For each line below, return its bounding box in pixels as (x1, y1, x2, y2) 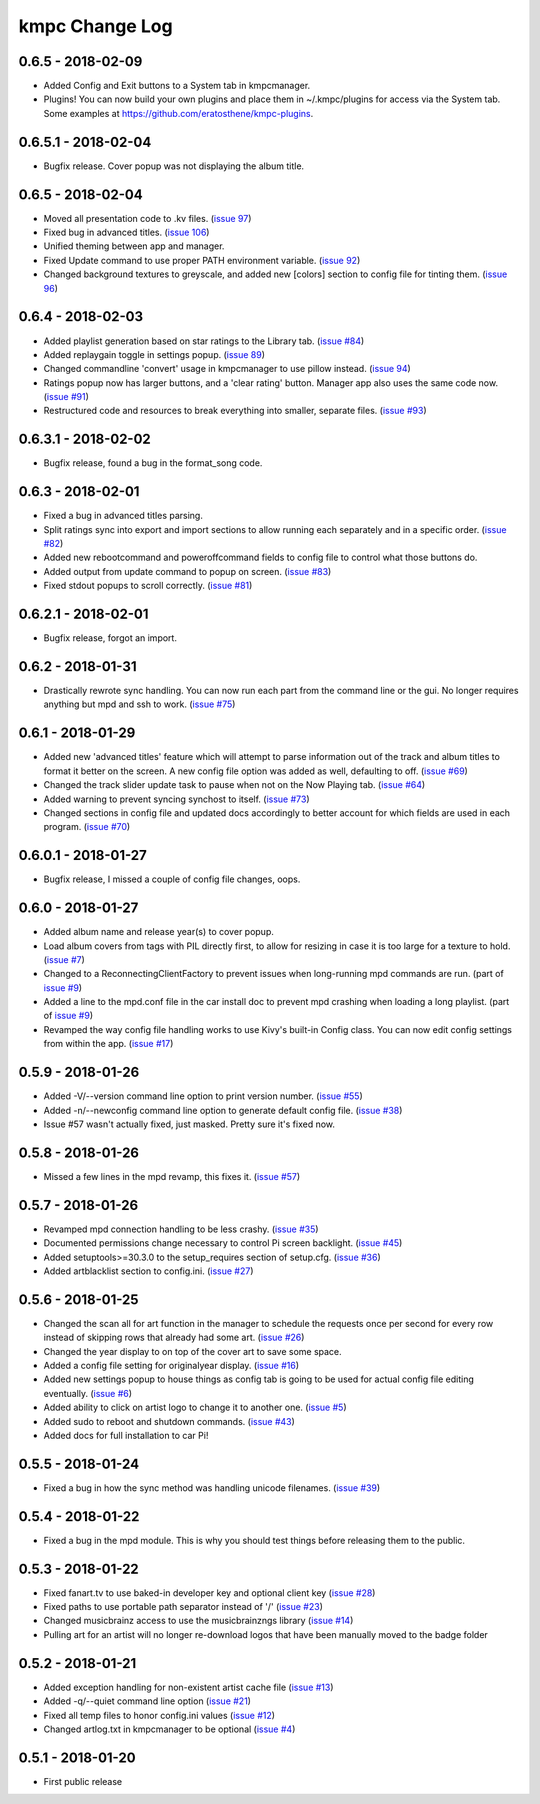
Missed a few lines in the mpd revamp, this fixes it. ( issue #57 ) (43, 1170, 300, 1182)
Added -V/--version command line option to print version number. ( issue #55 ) (43, 1090, 364, 1102)
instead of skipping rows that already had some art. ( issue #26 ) (43, 1331, 305, 1344)
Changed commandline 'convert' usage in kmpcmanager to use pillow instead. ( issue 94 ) (43, 363, 412, 375)
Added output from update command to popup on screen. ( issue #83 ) (43, 565, 332, 577)
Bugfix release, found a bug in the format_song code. (43, 457, 263, 469)
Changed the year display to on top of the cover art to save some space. (43, 1345, 342, 1357)
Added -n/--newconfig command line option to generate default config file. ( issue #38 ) (43, 1104, 403, 1116)
